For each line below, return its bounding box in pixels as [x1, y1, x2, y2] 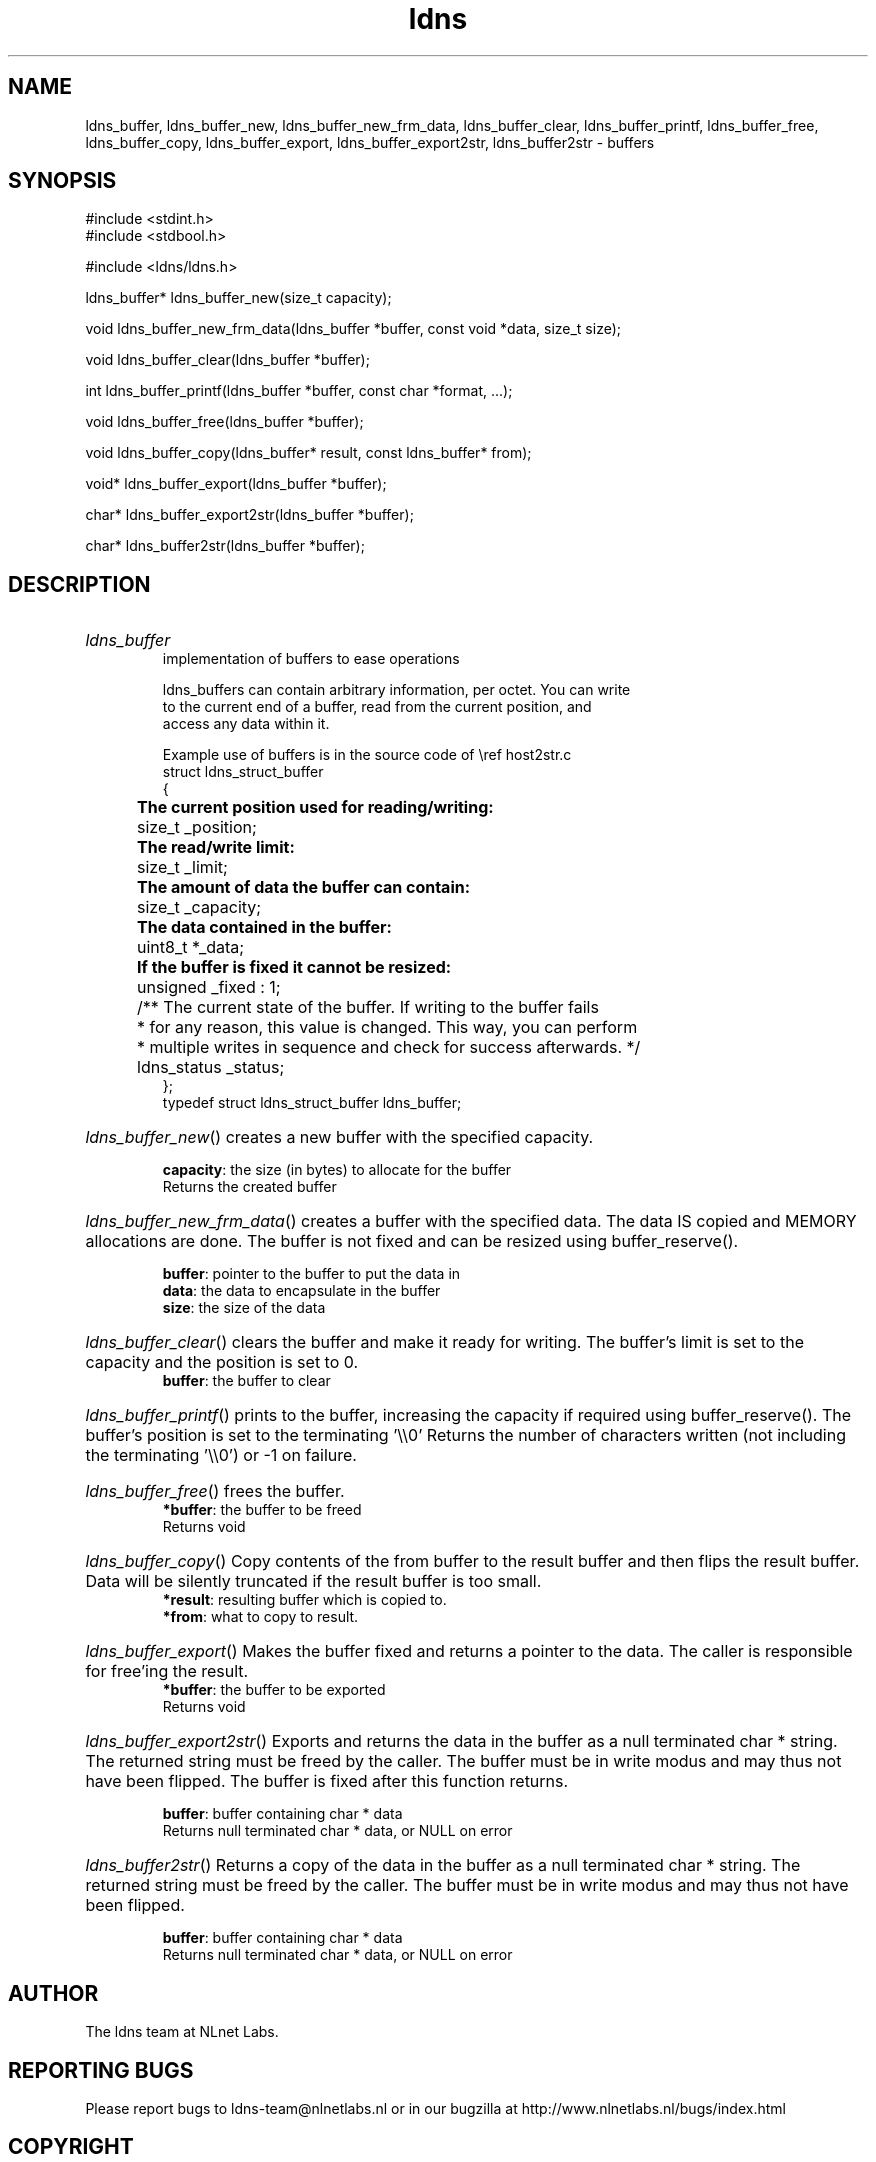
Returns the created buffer [162, 1178, 337, 1196]
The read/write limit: [137, 837, 295, 858]
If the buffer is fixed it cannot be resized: [137, 957, 452, 978]
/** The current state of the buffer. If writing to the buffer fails [137, 997, 599, 1018]
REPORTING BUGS [8, 2057, 194, 2083]
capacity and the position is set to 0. [85, 1352, 359, 1373]
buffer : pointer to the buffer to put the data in [162, 1265, 461, 1283]
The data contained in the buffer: [137, 917, 392, 938]
